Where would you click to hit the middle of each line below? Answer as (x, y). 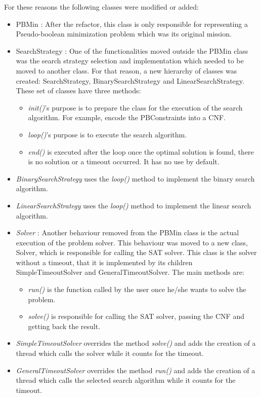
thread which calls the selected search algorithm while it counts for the (126, 380)
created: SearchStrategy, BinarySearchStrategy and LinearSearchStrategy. (130, 80)
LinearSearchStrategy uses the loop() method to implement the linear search (134, 205)
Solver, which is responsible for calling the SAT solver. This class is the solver (136, 252)
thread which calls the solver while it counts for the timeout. (110, 353)
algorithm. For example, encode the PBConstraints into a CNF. (127, 117)
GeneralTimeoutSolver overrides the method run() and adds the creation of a (136, 370)
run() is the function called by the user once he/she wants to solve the (137, 289)
